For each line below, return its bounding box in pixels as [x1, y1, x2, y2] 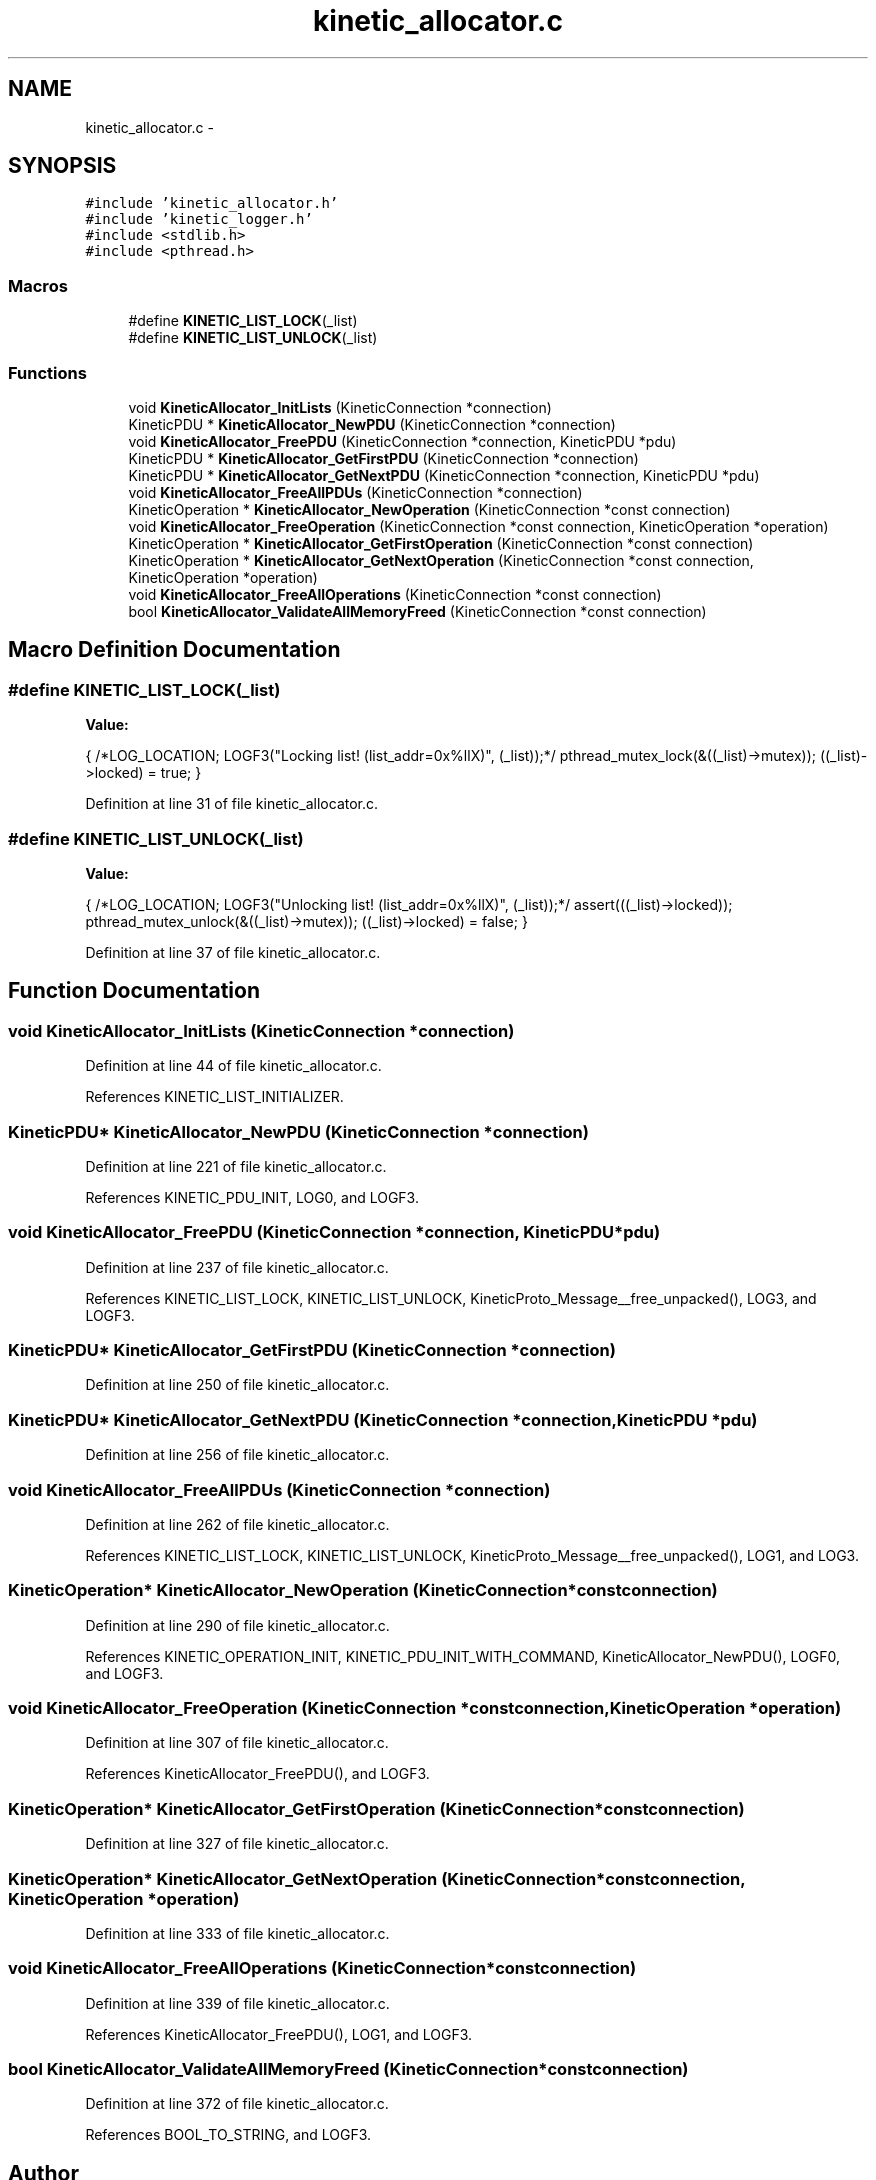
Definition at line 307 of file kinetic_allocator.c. [85, 1734, 389, 1752]
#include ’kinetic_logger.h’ [85, 211, 313, 228]
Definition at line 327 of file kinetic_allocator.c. [85, 1835, 389, 1853]
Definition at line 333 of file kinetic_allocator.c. [85, 1924, 390, 1942]
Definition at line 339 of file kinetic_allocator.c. [85, 1994, 390, 2012]
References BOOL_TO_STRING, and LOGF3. [85, 2126, 372, 2144]
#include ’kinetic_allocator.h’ [85, 195, 339, 212]
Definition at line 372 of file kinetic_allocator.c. [85, 2095, 389, 2113]
